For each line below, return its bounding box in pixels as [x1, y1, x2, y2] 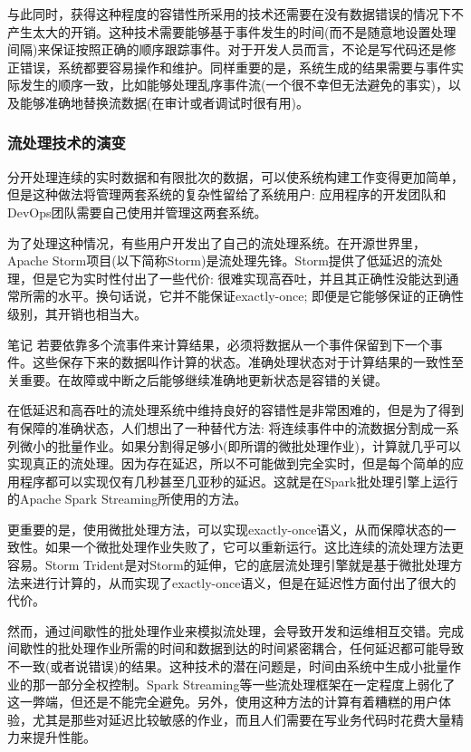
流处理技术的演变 [7, 131, 126, 154]
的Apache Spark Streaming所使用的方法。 [7, 489, 247, 508]
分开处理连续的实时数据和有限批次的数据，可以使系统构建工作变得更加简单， [7, 167, 464, 186]
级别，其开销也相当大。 [7, 304, 147, 323]
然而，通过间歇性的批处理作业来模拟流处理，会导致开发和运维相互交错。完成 [7, 621, 464, 640]
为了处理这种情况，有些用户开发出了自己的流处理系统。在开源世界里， [7, 233, 426, 252]
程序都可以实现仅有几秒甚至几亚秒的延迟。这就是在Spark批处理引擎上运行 [19, 471, 458, 490]
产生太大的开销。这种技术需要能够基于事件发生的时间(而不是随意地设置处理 [7, 22, 457, 41]
